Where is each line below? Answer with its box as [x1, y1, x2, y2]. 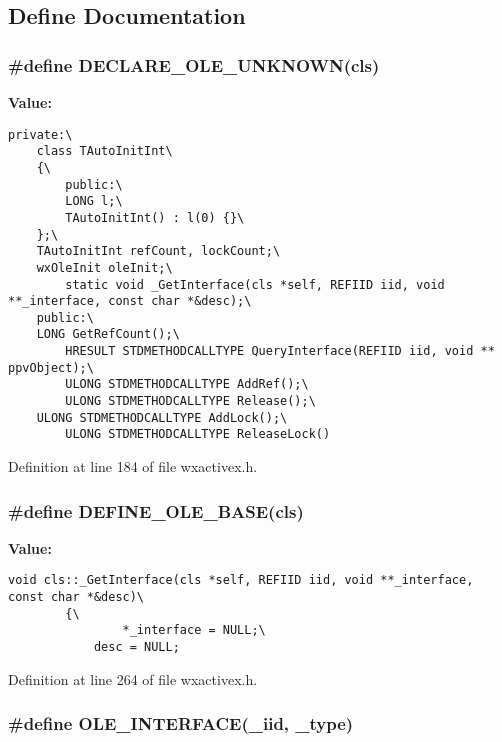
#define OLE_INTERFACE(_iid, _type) [8, 711, 354, 736]
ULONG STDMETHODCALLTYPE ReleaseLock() [65, 427, 331, 442]
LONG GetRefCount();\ [36, 327, 180, 342]
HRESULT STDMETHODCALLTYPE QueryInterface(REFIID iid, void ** [65, 344, 495, 359]
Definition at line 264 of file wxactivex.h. [8, 668, 258, 689]
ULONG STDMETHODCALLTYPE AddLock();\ [36, 410, 288, 425]
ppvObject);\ [8, 360, 94, 375]
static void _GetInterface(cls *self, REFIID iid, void [65, 277, 445, 292]
